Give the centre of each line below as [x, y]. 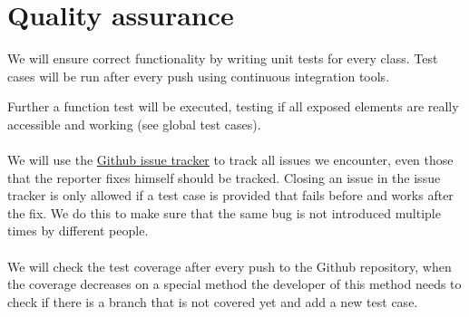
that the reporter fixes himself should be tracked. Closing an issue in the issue [224, 177]
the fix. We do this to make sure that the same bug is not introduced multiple [224, 212]
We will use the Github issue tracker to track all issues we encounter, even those [230, 160]
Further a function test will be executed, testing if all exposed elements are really [233, 106]
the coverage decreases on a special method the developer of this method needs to [234, 284]
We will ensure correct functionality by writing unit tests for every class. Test [223, 58]
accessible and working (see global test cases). [134, 124]
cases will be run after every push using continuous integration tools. [199, 76]
